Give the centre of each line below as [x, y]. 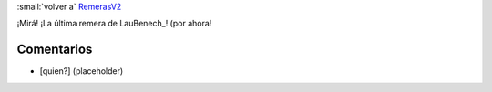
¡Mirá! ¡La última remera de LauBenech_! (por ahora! [114, 24]
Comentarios [55, 50]
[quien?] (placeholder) [82, 71]
